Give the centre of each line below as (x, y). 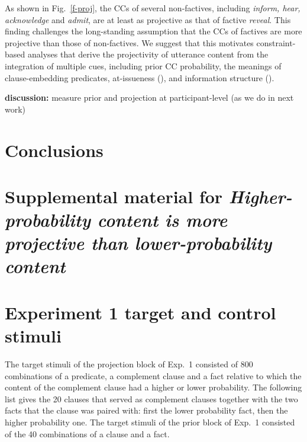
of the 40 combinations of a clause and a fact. (87, 433)
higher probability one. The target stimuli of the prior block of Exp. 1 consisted (150, 422)
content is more (162, 220)
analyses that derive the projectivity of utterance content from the (148, 54)
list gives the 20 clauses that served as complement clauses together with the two (151, 398)
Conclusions (54, 150)
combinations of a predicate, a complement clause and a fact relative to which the (153, 375)
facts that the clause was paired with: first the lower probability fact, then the (146, 410)
